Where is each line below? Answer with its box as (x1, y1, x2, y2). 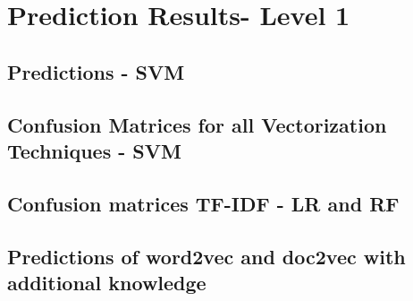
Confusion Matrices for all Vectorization (7, 110, 387, 138)
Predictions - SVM (7, 57, 185, 85)
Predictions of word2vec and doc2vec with (7, 242, 406, 270)
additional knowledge (7, 268, 206, 296)
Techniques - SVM (7, 136, 181, 164)
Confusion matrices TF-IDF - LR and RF (7, 189, 400, 217)
